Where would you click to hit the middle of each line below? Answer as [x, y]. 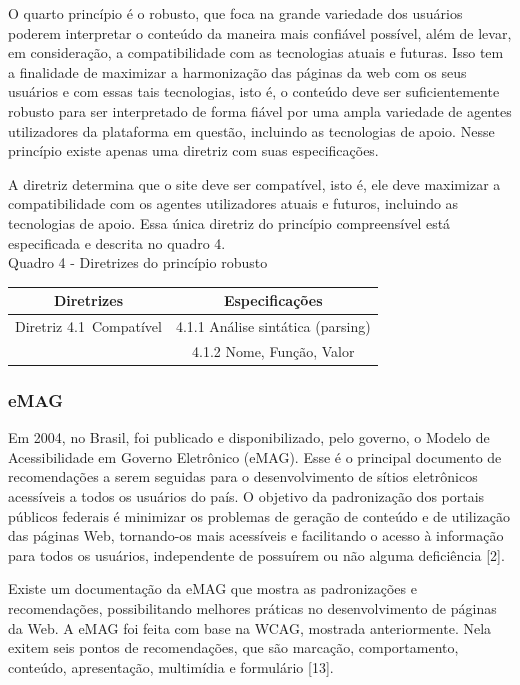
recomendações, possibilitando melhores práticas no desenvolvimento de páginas [252, 607]
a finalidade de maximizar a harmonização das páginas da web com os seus [237, 71]
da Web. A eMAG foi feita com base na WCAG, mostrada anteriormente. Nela [250, 627]
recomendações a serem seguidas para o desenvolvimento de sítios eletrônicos [243, 476]
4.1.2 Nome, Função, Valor [273, 350]
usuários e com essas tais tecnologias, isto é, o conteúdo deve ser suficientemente [254, 91]
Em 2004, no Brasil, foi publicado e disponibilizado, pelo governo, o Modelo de [249, 437]
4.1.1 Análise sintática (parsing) [273, 326]
